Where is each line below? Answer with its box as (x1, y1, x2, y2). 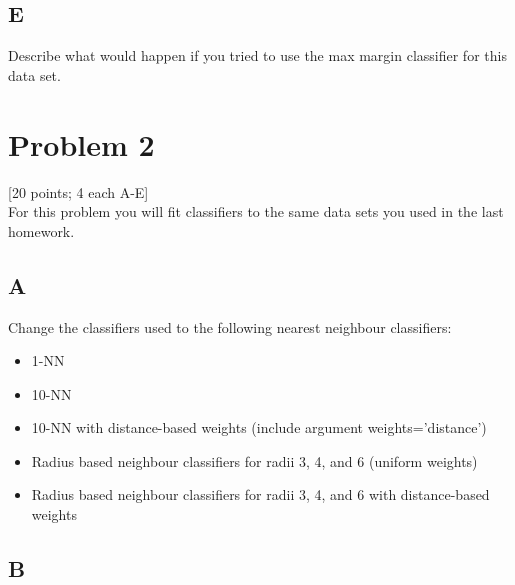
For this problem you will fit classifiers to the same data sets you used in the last (8, 201, 504, 222)
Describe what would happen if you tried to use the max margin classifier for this (8, 45, 507, 66)
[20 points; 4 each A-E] (8, 181, 149, 202)
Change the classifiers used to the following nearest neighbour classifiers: (8, 316, 452, 337)
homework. (8, 220, 75, 241)
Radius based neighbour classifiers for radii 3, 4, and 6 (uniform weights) (31, 450, 478, 471)
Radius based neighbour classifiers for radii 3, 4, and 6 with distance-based (31, 484, 490, 505)
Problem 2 (8, 123, 155, 164)
